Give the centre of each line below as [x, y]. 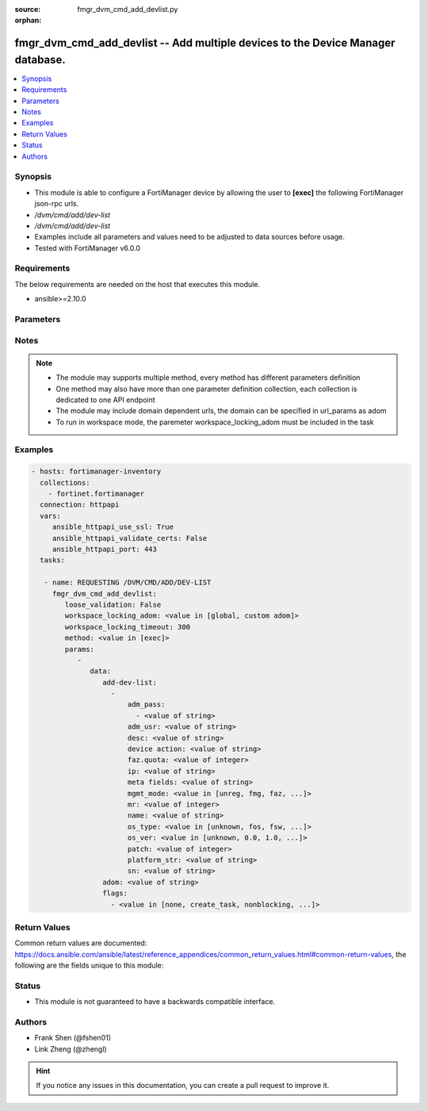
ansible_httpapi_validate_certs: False [130, 538]
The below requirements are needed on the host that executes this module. [138, 284]
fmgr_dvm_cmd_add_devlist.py [128, 9]
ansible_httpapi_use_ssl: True [113, 527]
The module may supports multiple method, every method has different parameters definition [208, 377]
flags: [115, 893]
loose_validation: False [113, 604]
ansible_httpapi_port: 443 [105, 549]
